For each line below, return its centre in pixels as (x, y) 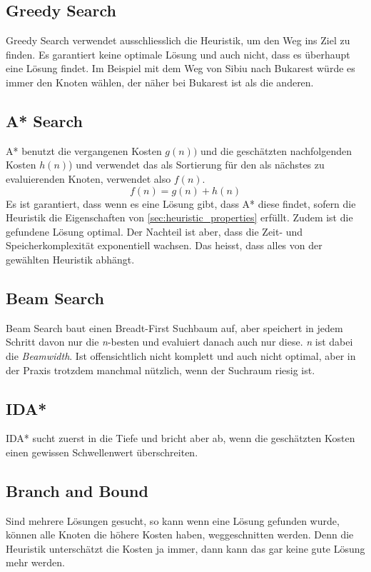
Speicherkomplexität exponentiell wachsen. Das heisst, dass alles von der (164, 245)
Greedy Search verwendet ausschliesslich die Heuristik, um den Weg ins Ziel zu (178, 40)
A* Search (45, 120)
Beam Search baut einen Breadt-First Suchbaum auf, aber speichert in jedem (174, 327)
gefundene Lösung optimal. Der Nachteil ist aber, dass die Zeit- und (154, 231)
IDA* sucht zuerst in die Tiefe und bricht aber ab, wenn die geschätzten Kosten (181, 438)
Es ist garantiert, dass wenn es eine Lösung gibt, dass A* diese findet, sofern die (181, 203)
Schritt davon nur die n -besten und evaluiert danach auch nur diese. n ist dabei (179, 342)
